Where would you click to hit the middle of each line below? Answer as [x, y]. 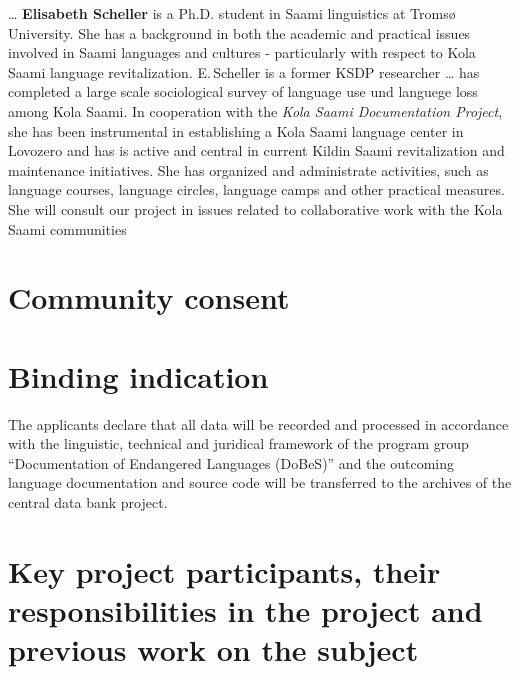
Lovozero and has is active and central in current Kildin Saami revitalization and [256, 150]
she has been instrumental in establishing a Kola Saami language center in [236, 130]
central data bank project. [88, 502]
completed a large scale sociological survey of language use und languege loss [243, 91]
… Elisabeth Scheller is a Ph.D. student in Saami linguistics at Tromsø [232, 13]
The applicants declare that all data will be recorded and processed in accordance [258, 423]
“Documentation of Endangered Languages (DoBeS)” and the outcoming [231, 462]
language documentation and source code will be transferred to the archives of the [260, 482]
